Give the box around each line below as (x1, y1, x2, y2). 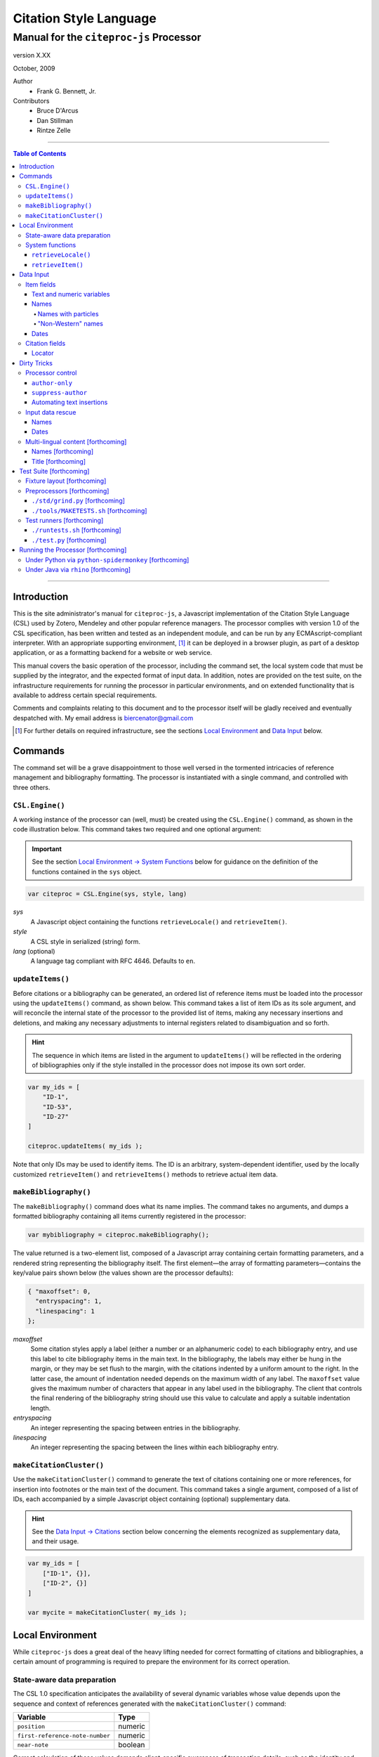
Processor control (25, 369, 77, 377)
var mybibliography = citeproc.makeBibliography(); (27, 1231, 210, 1239)
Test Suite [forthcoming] (19, 467, 90, 476)
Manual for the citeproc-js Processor (13, 31, 201, 44)
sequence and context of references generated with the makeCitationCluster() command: (13, 1699, 287, 1708)
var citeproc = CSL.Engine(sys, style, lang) (27, 890, 187, 897)
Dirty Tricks (19, 358, 53, 367)
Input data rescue (25, 408, 77, 416)
